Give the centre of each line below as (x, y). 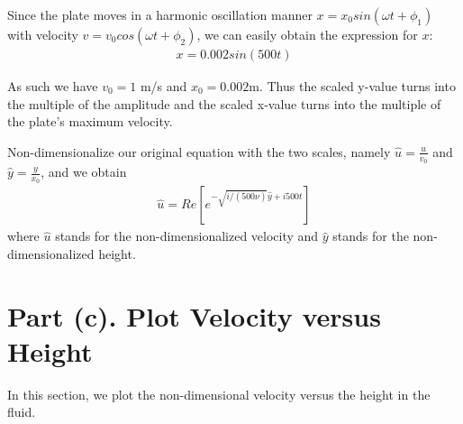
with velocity (43, 34)
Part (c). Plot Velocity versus (194, 315)
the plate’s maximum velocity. (90, 121)
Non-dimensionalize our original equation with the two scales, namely (199, 151)
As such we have (53, 86)
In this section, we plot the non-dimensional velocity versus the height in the (219, 394)
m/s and (163, 86)
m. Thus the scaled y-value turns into (352, 86)
